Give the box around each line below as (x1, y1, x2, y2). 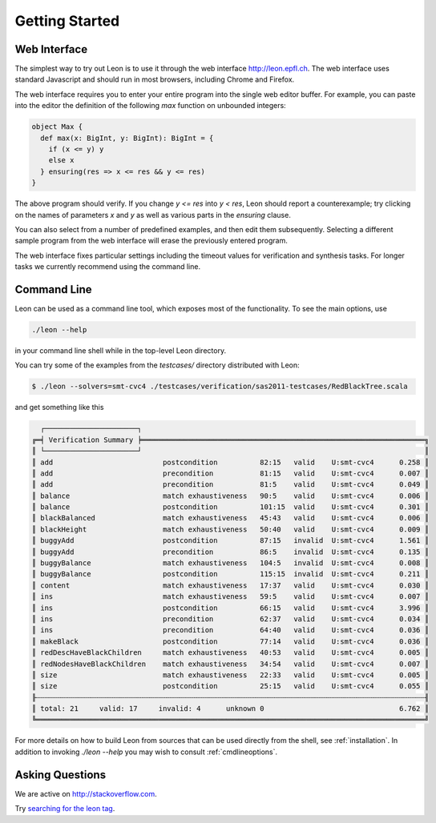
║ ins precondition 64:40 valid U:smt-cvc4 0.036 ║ (31, 625, 429, 635)
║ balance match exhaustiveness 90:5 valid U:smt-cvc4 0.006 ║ (31, 491, 429, 500)
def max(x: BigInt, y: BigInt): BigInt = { (40, 133, 214, 143)
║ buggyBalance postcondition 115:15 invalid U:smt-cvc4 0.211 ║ (31, 569, 429, 579)
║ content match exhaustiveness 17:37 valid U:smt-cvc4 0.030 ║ (31, 580, 429, 590)
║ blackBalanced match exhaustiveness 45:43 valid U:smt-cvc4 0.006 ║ (31, 513, 429, 523)
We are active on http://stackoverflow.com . (14, 789, 157, 798)
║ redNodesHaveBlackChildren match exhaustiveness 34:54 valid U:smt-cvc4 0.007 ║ (31, 659, 429, 668)
